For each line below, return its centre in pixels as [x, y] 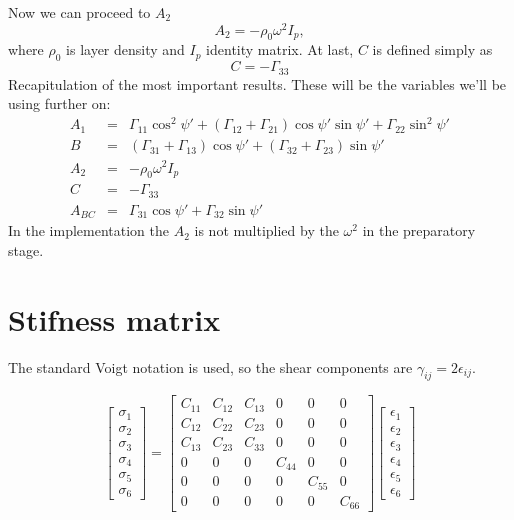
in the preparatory [419, 230]
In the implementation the [88, 230]
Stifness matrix [114, 318]
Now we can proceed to [79, 12]
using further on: [59, 103]
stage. [26, 249]
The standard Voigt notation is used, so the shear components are [210, 366]
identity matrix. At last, [280, 49]
